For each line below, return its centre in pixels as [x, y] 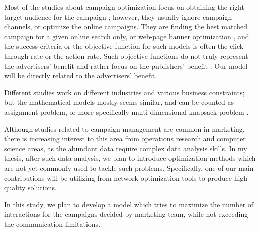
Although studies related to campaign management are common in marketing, [124, 129]
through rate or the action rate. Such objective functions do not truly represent [126, 55]
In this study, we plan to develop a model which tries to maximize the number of [129, 204]
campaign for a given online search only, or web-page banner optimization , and [127, 36]
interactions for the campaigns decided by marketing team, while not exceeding [126, 214]
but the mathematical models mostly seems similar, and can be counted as [119, 102]
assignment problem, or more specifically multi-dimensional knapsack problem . [126, 111]
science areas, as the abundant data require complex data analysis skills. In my [126, 148]
